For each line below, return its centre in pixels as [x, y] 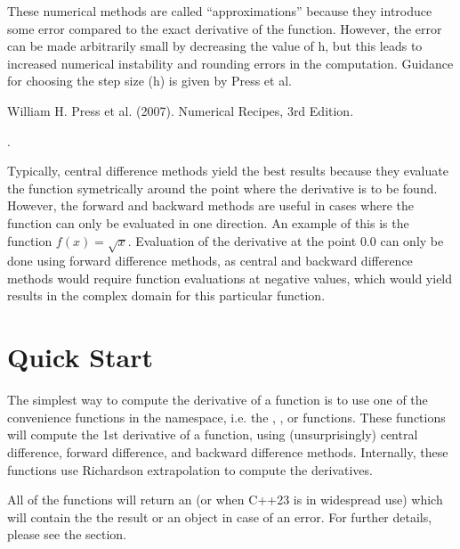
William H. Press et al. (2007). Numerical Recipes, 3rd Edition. [181, 110]
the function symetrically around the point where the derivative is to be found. [222, 188]
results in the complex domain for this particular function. [166, 295]
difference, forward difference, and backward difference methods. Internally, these [228, 451]
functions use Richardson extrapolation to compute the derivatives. [190, 469]
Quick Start [80, 357]
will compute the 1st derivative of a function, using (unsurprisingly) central [213, 434]
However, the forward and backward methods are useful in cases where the [211, 205]
